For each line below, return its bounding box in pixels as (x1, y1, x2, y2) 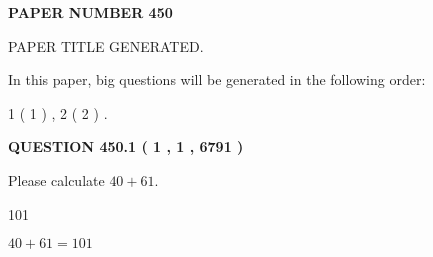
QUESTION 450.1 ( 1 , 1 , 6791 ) (8, 136, 244, 157)
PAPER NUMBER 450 (8, 2, 173, 22)
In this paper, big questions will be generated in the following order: (8, 69, 426, 90)
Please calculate (8, 169, 105, 190)
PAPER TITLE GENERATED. (8, 35, 204, 56)
